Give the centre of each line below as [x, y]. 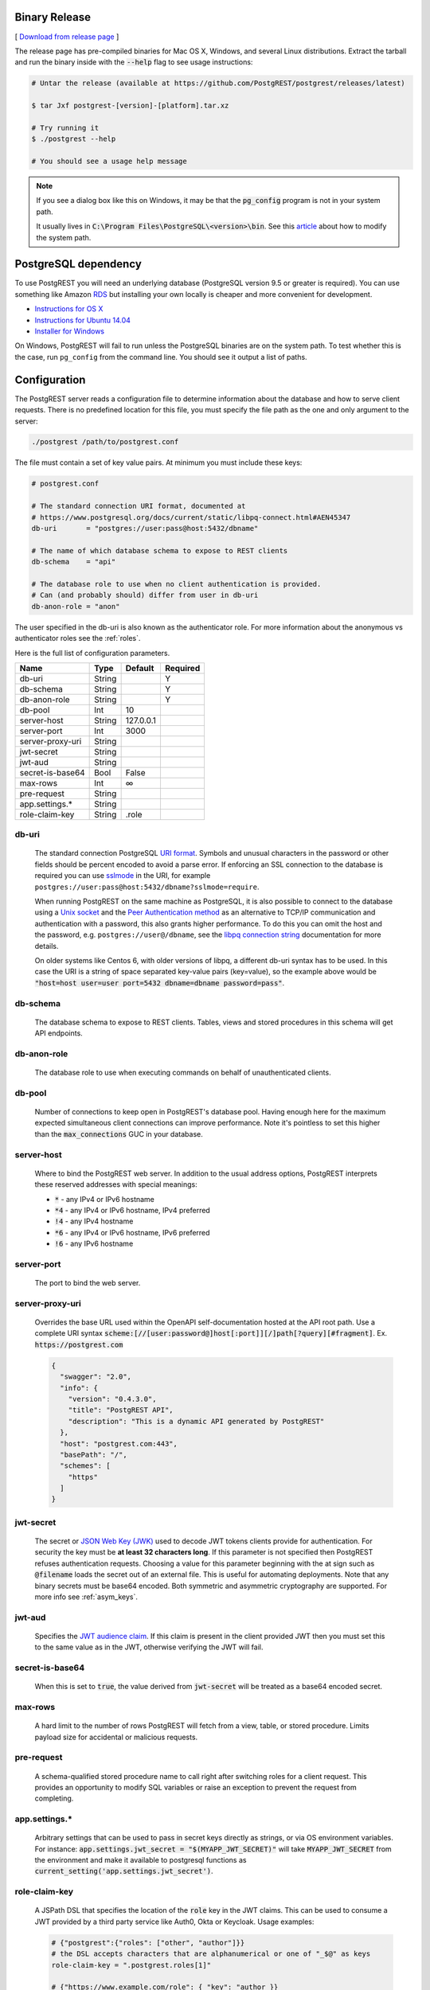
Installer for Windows [70, 331]
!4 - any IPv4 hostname [94, 1221]
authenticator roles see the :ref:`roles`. [78, 638]
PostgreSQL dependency [78, 264]
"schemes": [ [85, 1466]
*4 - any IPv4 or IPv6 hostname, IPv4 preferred [132, 1210]
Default [140, 668]
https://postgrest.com [79, 1344]
